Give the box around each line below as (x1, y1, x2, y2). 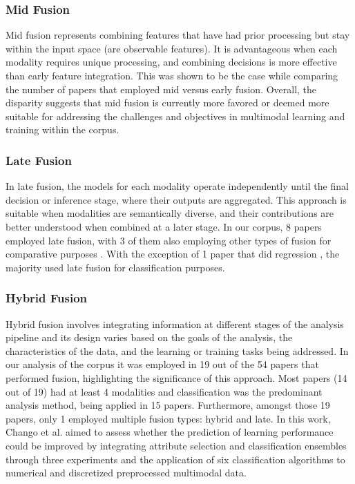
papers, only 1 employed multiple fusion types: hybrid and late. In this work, (6, 411, 331, 425)
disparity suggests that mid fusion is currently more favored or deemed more (6, 95, 329, 110)
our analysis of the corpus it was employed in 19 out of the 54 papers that (6, 357, 319, 371)
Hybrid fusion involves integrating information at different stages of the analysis (6, 316, 344, 331)
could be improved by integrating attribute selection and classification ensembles (6, 438, 347, 452)
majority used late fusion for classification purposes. (6, 260, 225, 274)
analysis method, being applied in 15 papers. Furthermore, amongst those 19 (6, 398, 330, 412)
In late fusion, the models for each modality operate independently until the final (6, 179, 349, 193)
